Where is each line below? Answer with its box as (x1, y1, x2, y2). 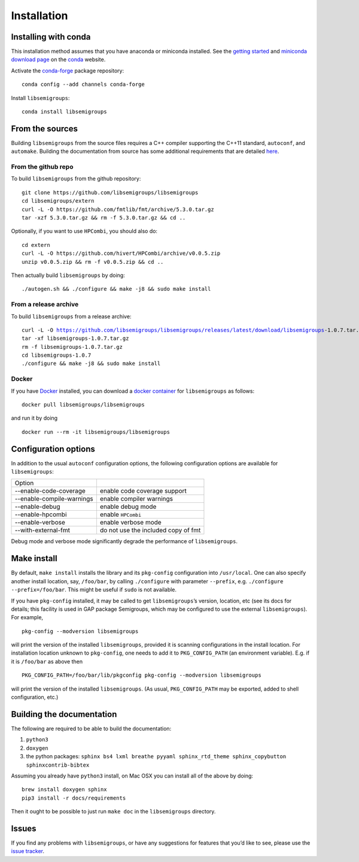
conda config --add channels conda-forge (22, 81, 145, 88)
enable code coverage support (99, 487, 187, 495)
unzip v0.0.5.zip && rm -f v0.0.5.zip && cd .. (22, 258, 164, 265)
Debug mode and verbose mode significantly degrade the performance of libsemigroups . (11, 538, 238, 545)
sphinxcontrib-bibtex (26, 761, 90, 768)
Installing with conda (11, 32, 91, 42)
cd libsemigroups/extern (22, 198, 95, 204)
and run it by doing (11, 414, 58, 422)
